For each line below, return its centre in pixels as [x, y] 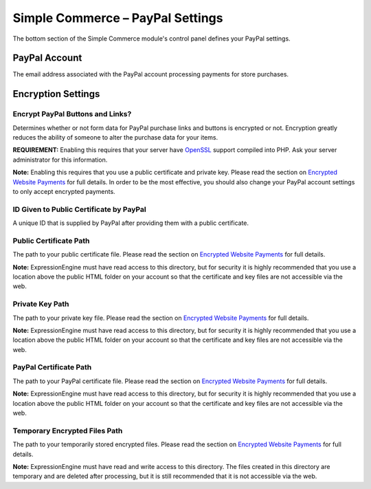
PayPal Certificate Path [52, 367]
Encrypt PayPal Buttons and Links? [72, 114]
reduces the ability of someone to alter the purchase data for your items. [115, 137]
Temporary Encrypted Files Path [68, 431]
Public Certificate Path [51, 241]
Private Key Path [41, 304]
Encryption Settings [56, 94]
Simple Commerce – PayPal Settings [118, 18]
